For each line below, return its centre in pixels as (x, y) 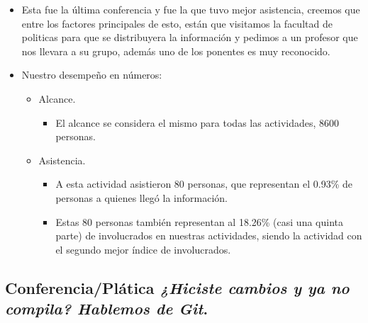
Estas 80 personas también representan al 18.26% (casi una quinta (199, 221)
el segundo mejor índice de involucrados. (143, 249)
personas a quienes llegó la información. (141, 197)
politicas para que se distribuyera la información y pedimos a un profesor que (190, 37)
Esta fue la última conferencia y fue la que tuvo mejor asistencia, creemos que (191, 9)
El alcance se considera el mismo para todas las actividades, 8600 (197, 122)
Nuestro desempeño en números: (92, 75)
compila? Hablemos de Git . (107, 308)
